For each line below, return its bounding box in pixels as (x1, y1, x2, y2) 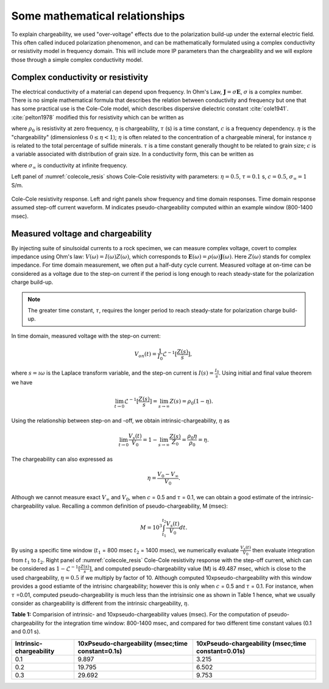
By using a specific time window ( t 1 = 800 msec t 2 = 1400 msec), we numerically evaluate (11, 546, 239, 555)
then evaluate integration (252, 546, 315, 554)
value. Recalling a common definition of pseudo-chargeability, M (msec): (45, 502, 228, 510)
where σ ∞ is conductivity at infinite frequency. (11, 162, 128, 170)
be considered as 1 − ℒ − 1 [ (11, 565, 81, 572)
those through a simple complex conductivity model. (11, 56, 143, 63)
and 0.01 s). (11, 628, 41, 635)
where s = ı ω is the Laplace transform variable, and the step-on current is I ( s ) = (11, 369, 214, 377)
